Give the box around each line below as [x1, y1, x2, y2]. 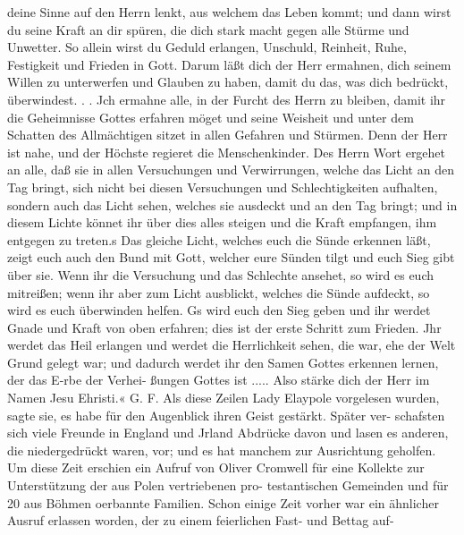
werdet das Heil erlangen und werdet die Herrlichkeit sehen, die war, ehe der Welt [7, 335, 456, 354]
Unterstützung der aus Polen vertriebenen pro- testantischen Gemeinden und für [7, 476, 449, 495]
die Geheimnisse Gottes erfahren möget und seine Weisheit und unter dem [7, 107, 414, 126]
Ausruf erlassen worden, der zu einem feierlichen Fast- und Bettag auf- [7, 511, 394, 530]
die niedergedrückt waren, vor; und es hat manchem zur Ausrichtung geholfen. [7, 440, 436, 459]
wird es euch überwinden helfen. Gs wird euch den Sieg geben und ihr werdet [7, 301, 431, 319]
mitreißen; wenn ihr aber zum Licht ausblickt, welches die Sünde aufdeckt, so [7, 283, 430, 301]
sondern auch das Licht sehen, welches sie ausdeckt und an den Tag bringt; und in [7, 195, 458, 214]
